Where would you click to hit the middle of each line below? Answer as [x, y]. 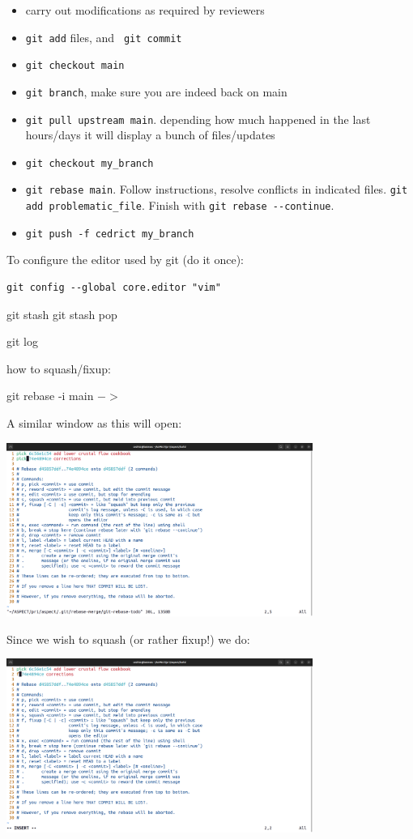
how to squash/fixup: [59, 368]
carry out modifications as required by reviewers [145, 10]
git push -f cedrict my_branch [110, 234]
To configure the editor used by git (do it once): [125, 260]
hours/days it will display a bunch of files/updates [150, 135]
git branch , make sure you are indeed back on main [156, 91]
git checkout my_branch [89, 163]
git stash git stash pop [62, 314]
